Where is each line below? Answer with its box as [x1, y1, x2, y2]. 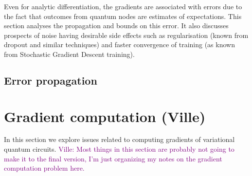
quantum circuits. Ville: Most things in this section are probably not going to [4, 144, 234, 154]
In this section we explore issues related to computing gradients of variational [4, 134, 235, 144]
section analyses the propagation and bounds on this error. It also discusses [4, 20, 229, 31]
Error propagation [4, 72, 97, 88]
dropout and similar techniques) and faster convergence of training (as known [4, 39, 235, 50]
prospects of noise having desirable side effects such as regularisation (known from [4, 30, 249, 40]
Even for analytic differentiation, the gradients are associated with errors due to [4, 1, 242, 11]
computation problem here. [4, 163, 85, 173]
